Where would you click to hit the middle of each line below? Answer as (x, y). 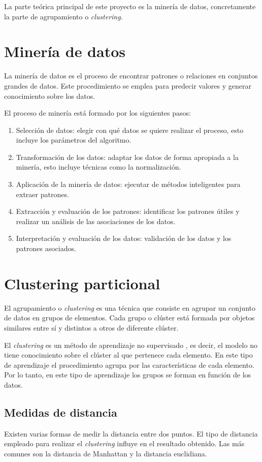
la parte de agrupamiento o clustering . (63, 16)
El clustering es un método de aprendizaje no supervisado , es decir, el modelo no (131, 345)
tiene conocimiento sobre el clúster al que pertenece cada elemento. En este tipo (128, 355)
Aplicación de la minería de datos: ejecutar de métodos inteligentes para (128, 184)
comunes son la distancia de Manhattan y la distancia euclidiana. (106, 453)
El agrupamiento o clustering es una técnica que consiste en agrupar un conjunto (130, 307)
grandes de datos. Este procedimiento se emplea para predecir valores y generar (128, 85)
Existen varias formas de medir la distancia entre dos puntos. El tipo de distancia (131, 433)
